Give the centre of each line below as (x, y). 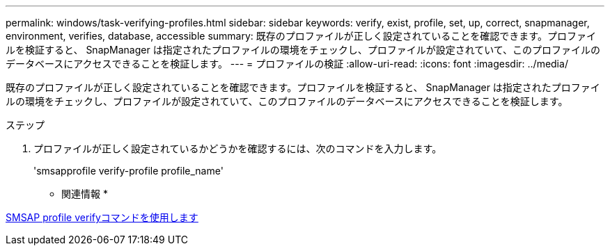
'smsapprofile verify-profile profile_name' (128, 171)
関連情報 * (85, 194)
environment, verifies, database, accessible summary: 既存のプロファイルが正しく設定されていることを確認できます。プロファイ (301, 36)
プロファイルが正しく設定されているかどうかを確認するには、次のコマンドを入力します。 (238, 148)
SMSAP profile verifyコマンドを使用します (102, 217)
